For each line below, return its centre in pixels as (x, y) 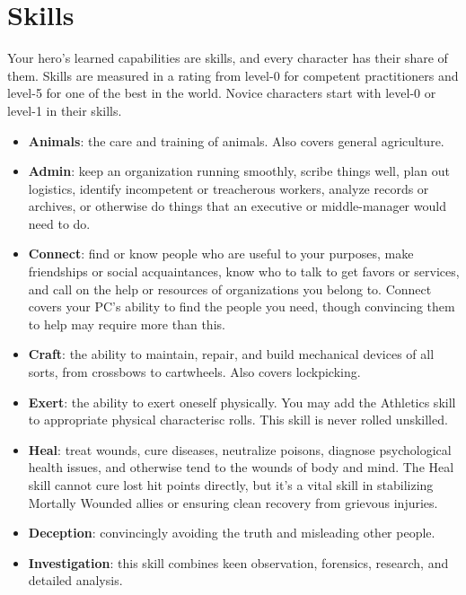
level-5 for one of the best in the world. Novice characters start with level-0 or (222, 93)
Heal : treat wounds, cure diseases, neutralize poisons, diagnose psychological (240, 449)
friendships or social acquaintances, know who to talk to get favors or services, (244, 271)
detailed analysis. (75, 580)
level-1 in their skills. (65, 110)
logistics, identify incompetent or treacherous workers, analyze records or (229, 188)
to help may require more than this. (127, 324)
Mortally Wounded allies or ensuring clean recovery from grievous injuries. (233, 502)
